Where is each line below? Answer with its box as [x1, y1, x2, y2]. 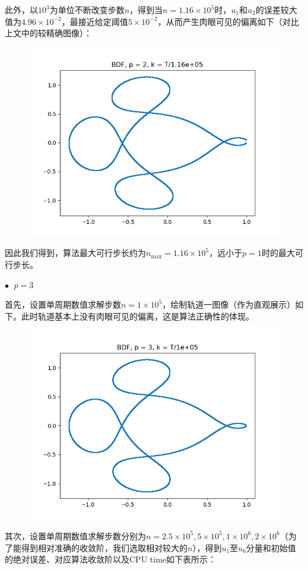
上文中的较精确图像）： [5, 27, 92, 39]
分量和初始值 [246, 541, 296, 554]
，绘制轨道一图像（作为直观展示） [162, 298, 296, 311]
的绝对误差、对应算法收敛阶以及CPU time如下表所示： [5, 553, 217, 565]
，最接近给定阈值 [61, 15, 128, 27]
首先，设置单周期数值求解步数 [5, 298, 121, 311]
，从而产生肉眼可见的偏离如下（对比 [157, 15, 299, 27]
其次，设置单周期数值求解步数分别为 [5, 529, 146, 542]
